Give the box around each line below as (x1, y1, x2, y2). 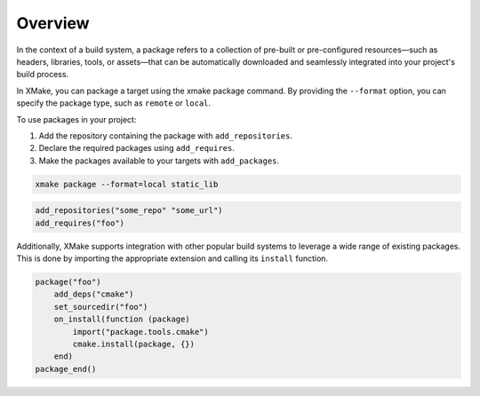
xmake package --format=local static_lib (35, 178, 219, 189)
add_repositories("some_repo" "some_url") (35, 205, 223, 216)
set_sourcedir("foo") (53, 302, 148, 312)
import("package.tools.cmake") (72, 327, 209, 337)
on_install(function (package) (53, 314, 190, 324)
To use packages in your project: (16, 114, 137, 124)
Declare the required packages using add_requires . (38, 143, 236, 154)
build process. (16, 69, 69, 80)
